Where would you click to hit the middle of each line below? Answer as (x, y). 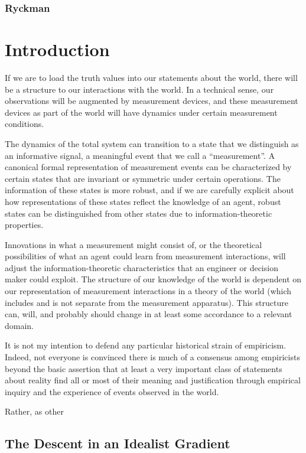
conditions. (25, 124)
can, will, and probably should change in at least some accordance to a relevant (149, 314)
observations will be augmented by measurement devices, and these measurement (152, 101)
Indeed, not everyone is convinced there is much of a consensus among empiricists (152, 357)
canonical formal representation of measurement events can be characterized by (148, 167)
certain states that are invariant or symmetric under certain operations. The (143, 178)
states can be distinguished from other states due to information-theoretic (139, 213)
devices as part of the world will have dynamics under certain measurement (141, 112)
